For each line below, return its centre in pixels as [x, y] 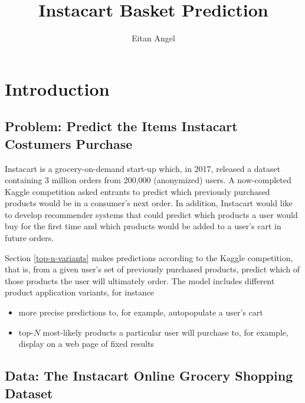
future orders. [29, 238]
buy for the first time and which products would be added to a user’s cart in [143, 226]
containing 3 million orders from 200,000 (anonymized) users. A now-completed [148, 180]
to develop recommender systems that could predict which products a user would [151, 214]
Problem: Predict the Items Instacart [121, 126]
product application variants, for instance [80, 292]
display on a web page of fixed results [86, 344]
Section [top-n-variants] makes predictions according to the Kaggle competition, [149, 257]
